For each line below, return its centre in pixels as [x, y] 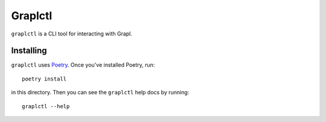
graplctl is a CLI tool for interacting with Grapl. [72, 34]
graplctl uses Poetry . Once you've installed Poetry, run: [83, 65]
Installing [29, 51]
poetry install [44, 79]
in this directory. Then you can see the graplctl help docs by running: [100, 93]
